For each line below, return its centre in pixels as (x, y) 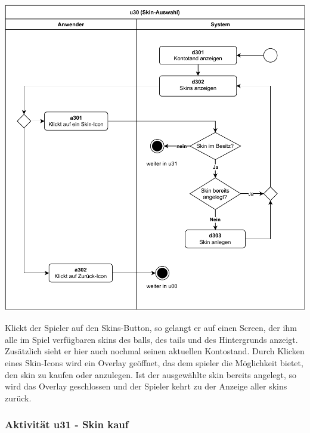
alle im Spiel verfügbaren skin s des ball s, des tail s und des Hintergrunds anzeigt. (151, 339)
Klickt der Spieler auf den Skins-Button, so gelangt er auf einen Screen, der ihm (151, 328)
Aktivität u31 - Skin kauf (67, 424)
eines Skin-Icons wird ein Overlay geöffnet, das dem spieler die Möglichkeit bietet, (154, 363)
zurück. (18, 398)
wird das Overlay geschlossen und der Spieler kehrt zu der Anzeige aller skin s (146, 386)
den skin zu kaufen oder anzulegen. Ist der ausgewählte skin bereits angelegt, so (151, 374)
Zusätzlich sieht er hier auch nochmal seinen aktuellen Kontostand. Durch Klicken (155, 351)
